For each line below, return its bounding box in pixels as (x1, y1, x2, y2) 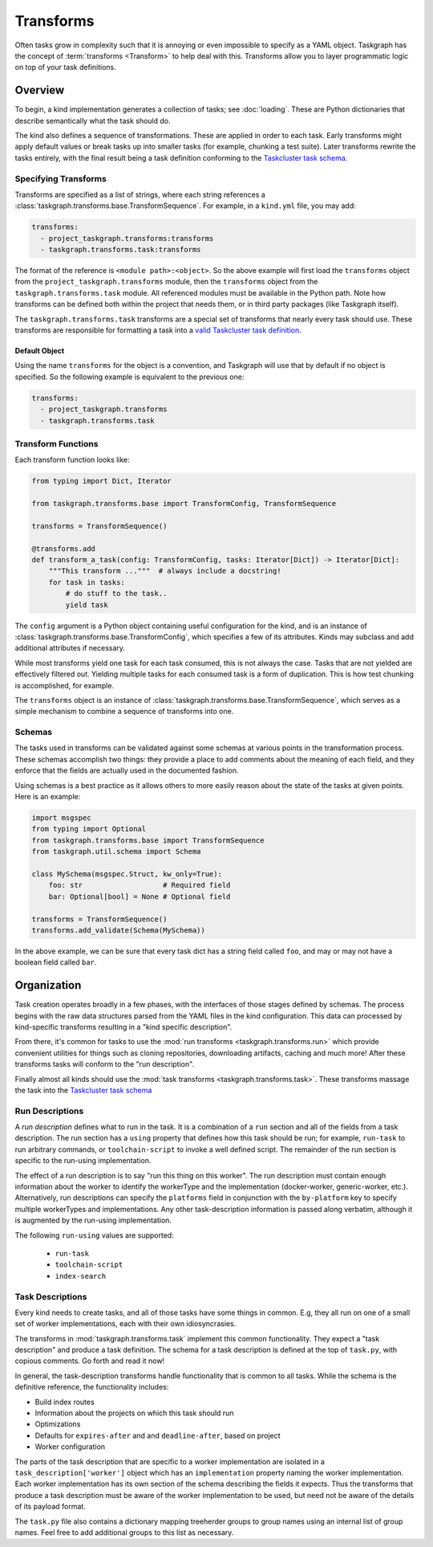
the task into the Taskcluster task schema (14, 1085, 152, 1095)
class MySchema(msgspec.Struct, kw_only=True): (31, 869, 222, 879)
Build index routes (34, 1397, 95, 1406)
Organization (14, 978, 82, 992)
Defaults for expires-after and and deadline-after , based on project (34, 1431, 281, 1440)
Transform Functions (14, 438, 99, 449)
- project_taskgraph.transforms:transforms (40, 234, 214, 243)
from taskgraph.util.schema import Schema (31, 847, 201, 856)
